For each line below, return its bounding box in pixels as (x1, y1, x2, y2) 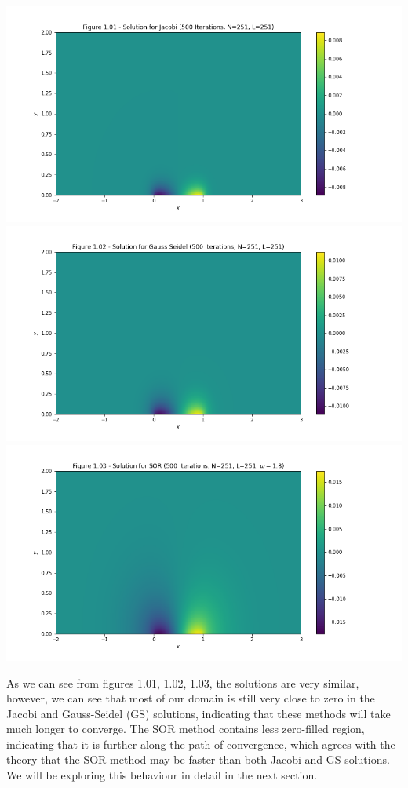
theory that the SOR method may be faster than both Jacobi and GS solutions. (6, 751, 390, 768)
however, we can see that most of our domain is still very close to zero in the (6, 690, 375, 706)
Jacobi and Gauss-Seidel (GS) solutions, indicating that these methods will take (6, 705, 391, 721)
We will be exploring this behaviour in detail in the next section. (6, 767, 318, 783)
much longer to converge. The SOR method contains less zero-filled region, (6, 721, 365, 737)
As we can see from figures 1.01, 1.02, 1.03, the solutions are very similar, (6, 674, 359, 691)
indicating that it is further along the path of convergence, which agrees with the (6, 735, 395, 752)
